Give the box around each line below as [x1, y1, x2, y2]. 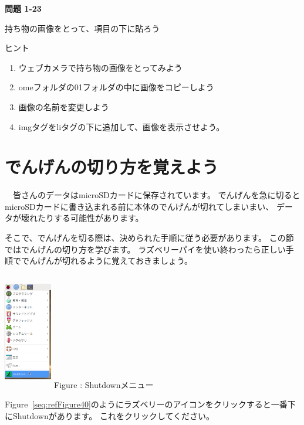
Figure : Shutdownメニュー [54, 378, 154, 390]
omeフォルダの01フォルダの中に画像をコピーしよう [18, 81, 214, 93]
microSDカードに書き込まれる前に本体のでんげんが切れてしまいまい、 [5, 200, 274, 212]
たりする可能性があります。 [37, 212, 144, 224]
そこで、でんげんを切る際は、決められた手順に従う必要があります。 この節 [5, 232, 294, 244]
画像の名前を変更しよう [18, 100, 109, 113]
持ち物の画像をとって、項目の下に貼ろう [5, 22, 160, 34]
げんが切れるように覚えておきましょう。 [37, 254, 193, 267]
